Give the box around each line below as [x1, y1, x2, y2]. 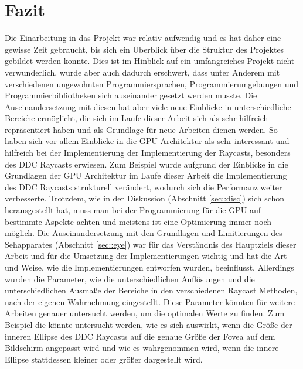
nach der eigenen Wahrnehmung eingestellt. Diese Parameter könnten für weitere [5, 295, 295, 307]
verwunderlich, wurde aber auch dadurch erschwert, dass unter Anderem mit [5, 66, 280, 78]
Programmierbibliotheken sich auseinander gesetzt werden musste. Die [5, 89, 257, 101]
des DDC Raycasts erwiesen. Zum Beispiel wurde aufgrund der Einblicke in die [5, 158, 288, 170]
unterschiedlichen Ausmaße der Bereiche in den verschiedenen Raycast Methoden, [5, 284, 298, 296]
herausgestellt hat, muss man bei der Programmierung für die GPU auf [5, 204, 261, 216]
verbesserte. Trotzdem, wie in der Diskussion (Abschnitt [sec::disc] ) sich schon [5, 192, 285, 204]
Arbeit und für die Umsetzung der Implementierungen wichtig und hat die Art [5, 250, 287, 262]
